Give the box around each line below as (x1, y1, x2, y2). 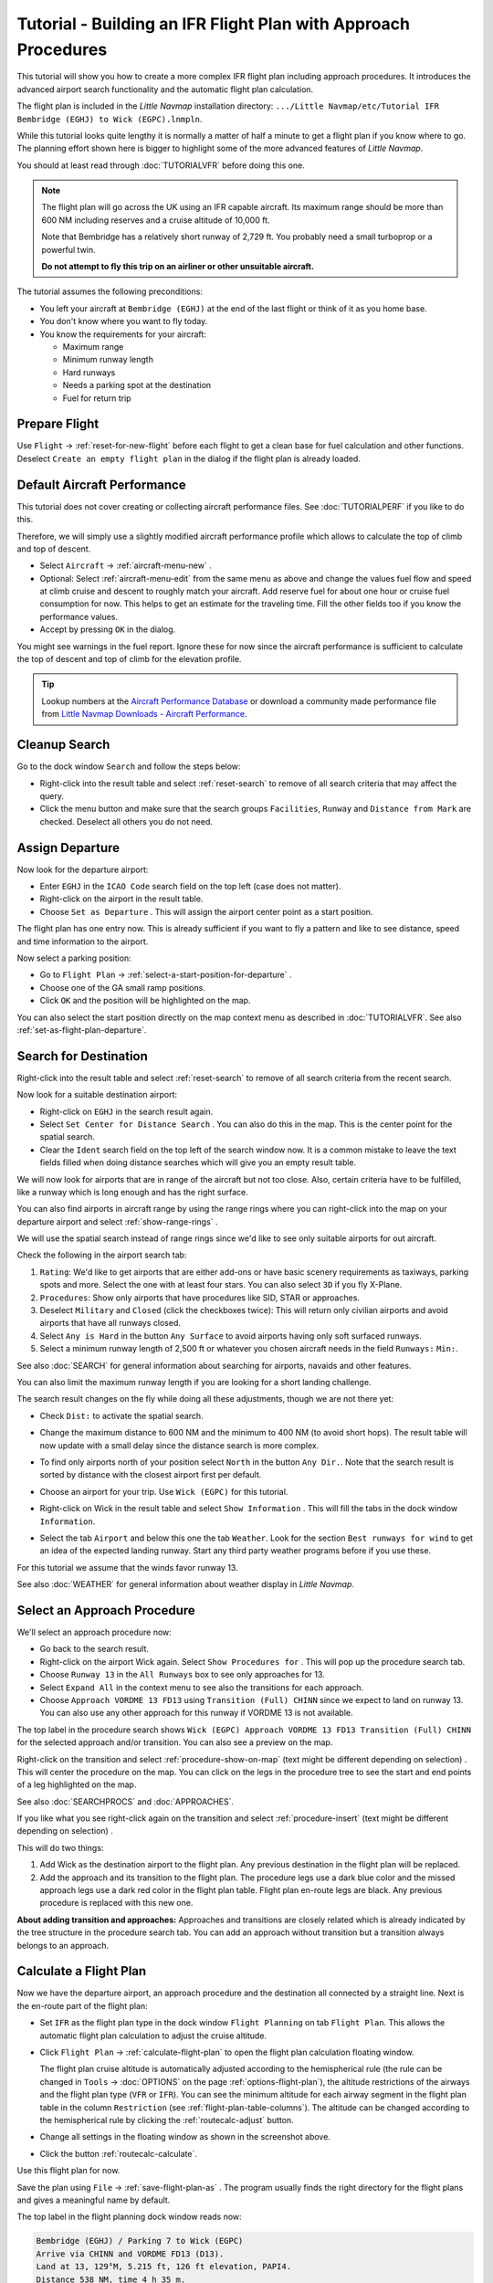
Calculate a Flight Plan (16, 1963, 147, 1979)
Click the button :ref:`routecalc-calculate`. (39, 2148, 198, 2159)
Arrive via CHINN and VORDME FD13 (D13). (36, 2248, 225, 2259)
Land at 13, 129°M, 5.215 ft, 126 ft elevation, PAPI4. (36, 2261, 292, 2272)
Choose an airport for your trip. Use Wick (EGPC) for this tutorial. (39, 1486, 288, 1497)
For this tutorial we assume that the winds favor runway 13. (16, 1562, 238, 1573)
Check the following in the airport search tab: (16, 1249, 187, 1260)
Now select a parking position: (16, 952, 131, 963)
